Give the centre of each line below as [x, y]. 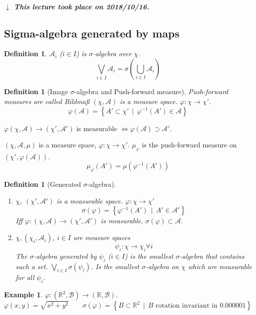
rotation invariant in [187, 306]
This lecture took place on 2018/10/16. [82, 6]
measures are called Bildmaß [47, 101]
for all [25, 277]
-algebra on [162, 266]
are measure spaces [102, 237]
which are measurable [220, 266]
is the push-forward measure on [189, 145]
